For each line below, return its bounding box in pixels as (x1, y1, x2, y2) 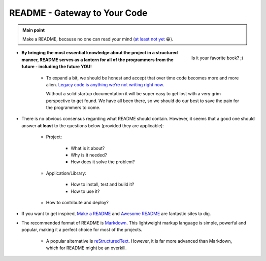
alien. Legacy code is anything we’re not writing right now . (46, 81, 165, 87)
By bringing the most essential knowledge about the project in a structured (21, 50, 178, 56)
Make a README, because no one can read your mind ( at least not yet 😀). (22, 36, 173, 42)
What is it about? (70, 145, 105, 151)
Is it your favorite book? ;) (191, 55, 243, 61)
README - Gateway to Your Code (9, 7, 148, 18)
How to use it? (70, 188, 100, 194)
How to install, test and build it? (70, 182, 134, 187)
